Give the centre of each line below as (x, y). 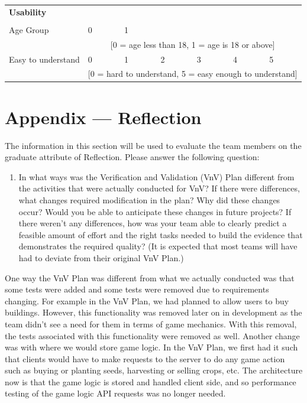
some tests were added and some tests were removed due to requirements (137, 289)
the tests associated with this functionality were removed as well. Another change (152, 335)
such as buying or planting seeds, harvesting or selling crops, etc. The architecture (154, 370)
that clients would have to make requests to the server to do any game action (145, 358)
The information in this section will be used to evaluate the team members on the (153, 145)
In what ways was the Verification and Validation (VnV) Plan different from (156, 176)
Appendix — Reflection (103, 117)
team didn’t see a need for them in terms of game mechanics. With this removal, (151, 324)
